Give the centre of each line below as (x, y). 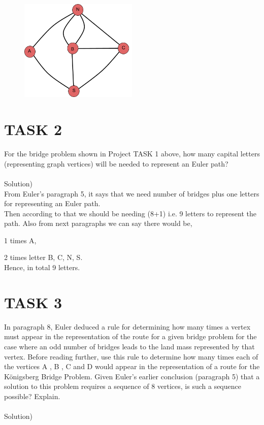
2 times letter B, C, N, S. (43, 257)
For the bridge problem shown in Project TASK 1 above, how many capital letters (132, 154)
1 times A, (20, 240)
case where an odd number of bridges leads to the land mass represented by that (129, 346)
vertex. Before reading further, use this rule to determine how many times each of (131, 356)
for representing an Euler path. (52, 203)
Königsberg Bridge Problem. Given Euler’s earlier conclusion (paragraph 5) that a (132, 376)
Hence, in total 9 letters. (42, 267)
